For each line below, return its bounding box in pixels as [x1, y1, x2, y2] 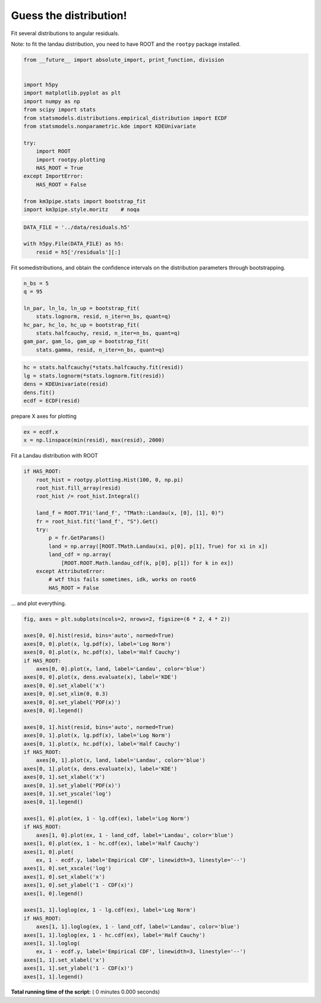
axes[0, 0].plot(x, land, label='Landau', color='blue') [36, 665, 206, 673]
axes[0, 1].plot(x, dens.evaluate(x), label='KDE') [23, 765, 178, 772]
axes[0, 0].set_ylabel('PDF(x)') [23, 699, 121, 705]
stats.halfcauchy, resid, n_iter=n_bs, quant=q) [36, 330, 181, 337]
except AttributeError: [36, 567, 105, 575]
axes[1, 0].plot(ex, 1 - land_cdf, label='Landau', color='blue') [36, 832, 234, 838]
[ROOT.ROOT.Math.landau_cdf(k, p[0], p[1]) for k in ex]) [61, 559, 234, 566]
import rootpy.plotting [36, 156, 105, 163]
